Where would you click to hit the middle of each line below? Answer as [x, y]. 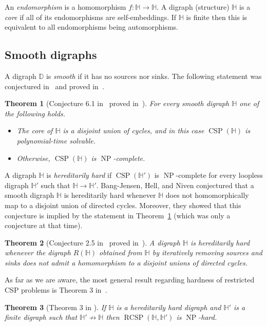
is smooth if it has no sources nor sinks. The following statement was [154, 76]
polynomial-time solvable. [56, 140]
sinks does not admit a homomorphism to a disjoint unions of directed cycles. [126, 262]
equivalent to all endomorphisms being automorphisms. [91, 27]
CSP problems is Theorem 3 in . [56, 290]
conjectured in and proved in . [54, 86]
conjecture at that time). [44, 225]
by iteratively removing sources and [207, 252]
